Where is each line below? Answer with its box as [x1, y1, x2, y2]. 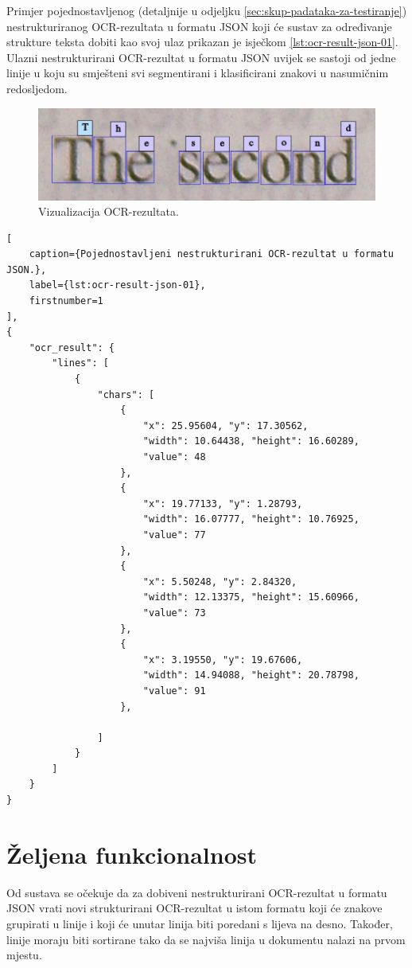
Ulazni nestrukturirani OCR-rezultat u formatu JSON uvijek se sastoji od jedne [6, 49, 396, 65]
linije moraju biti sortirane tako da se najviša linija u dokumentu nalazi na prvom [6, 931, 406, 947]
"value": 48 [142, 451, 206, 463]
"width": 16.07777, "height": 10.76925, [142, 513, 360, 525]
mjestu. [6, 947, 42, 963]
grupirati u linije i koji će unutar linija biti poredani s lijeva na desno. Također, [6, 915, 393, 931]
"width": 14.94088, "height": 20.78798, [142, 669, 360, 681]
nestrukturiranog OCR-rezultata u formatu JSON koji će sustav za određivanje [6, 18, 392, 34]
